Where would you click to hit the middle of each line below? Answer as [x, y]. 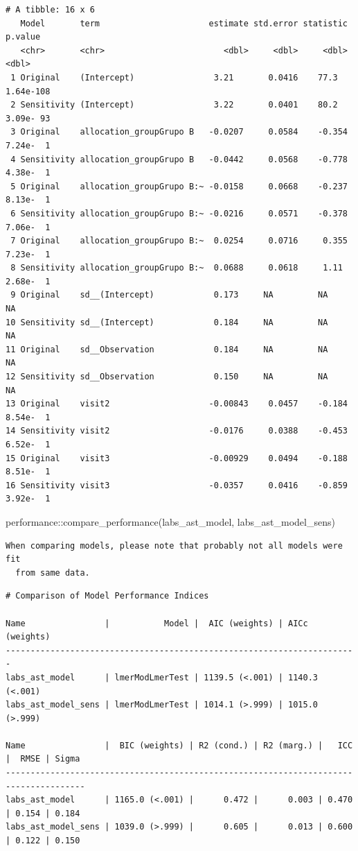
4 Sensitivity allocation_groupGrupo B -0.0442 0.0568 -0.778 [179, 159]
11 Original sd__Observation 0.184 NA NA [167, 349]
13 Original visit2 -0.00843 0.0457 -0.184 [177, 404]
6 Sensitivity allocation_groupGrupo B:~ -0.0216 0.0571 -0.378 [179, 213]
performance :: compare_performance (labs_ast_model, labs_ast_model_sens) [170, 521]
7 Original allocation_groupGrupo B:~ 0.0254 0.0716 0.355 [179, 241]
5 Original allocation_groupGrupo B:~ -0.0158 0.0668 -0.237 [179, 186]
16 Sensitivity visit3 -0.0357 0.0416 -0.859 [177, 485]
